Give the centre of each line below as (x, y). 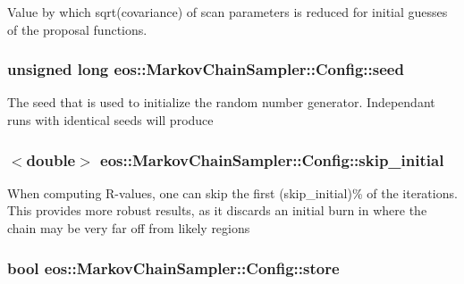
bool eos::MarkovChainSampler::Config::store (173, 267)
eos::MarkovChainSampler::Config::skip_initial (272, 159)
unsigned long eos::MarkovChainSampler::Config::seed (206, 69)
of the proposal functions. (77, 29)
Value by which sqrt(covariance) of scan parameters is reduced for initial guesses (228, 12)
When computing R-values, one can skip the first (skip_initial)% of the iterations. (232, 192)
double (51, 159)
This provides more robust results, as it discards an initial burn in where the (217, 210)
